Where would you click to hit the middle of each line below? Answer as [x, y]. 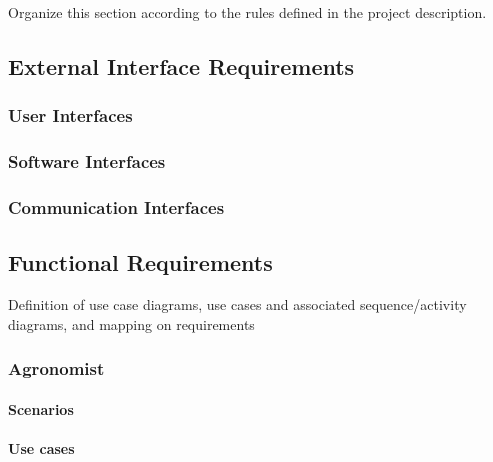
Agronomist [56, 368]
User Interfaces [70, 115]
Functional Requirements [140, 262]
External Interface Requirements [181, 65]
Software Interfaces [87, 161]
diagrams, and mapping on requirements [131, 323]
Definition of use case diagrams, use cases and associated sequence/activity [237, 304]
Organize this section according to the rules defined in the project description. [247, 12]
